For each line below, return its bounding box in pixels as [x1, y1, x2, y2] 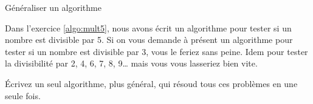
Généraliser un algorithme [5, 1, 101, 13]
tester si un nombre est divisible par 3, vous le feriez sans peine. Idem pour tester [5, 45, 308, 57]
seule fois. [5, 89, 41, 102]
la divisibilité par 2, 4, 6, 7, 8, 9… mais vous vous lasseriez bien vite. [5, 57, 258, 70]
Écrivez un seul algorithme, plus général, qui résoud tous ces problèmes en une [5, 77, 298, 89]
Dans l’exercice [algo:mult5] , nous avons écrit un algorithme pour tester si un [5, 21, 292, 34]
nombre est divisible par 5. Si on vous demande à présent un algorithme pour [5, 33, 293, 46]
